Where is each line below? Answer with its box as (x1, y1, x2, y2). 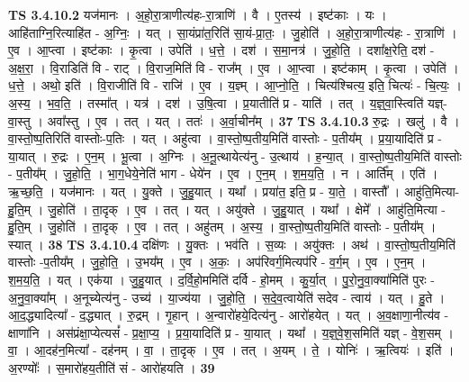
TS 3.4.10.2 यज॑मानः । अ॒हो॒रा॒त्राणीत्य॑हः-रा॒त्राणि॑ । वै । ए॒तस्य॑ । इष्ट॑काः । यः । (8, 5, 387, 23)
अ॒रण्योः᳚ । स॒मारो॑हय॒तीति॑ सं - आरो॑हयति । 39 (8, 358, 215, 377)
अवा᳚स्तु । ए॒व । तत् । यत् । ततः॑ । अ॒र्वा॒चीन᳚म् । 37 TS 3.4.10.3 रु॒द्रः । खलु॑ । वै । (47, 111, 460, 130)
